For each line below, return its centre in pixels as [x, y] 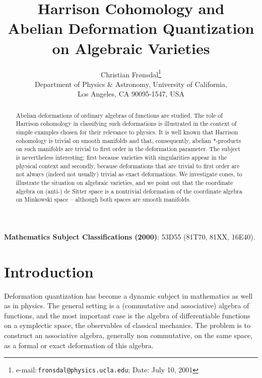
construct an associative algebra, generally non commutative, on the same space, [128, 335]
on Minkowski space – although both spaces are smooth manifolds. [103, 199]
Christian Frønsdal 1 [131, 73]
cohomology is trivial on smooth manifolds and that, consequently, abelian [113, 140]
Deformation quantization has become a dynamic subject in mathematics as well [128, 295]
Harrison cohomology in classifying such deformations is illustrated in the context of [126, 124]
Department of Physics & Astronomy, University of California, [131, 84]
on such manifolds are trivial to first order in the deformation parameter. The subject [128, 149]
